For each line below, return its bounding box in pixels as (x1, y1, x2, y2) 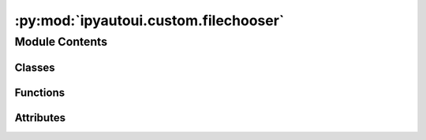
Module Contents (14, 35, 108, 49)
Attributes (14, 111, 66, 124)
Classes (14, 61, 55, 74)
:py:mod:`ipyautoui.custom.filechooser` (14, 12, 285, 29)
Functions (14, 86, 65, 99)
